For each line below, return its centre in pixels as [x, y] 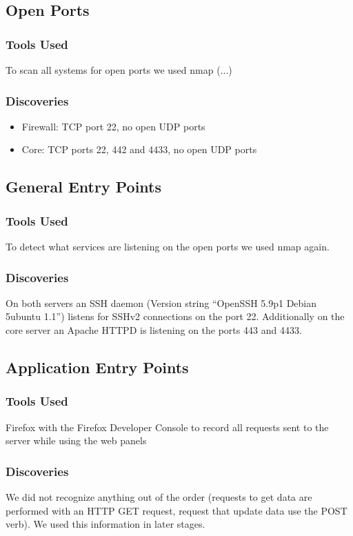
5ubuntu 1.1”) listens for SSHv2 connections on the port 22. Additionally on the [175, 316]
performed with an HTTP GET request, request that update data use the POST [176, 510]
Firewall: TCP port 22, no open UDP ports [113, 126]
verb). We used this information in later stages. [105, 524]
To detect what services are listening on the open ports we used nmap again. [168, 246]
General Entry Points [84, 187]
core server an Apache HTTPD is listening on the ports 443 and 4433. [154, 330]
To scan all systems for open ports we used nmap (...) [119, 70]
